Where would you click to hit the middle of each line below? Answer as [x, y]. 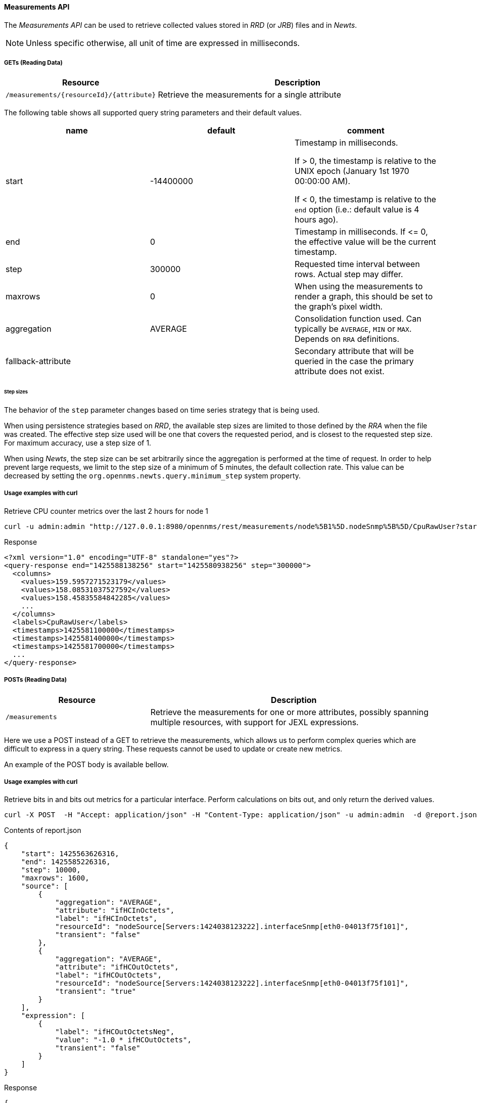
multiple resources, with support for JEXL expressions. [254, 722]
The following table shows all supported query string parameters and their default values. [153, 113]
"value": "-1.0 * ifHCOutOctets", [123, 1040]
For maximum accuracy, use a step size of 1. [78, 443]
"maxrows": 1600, [55, 878]
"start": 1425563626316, [70, 854]
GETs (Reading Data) [33, 63]
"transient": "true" [96, 991]
